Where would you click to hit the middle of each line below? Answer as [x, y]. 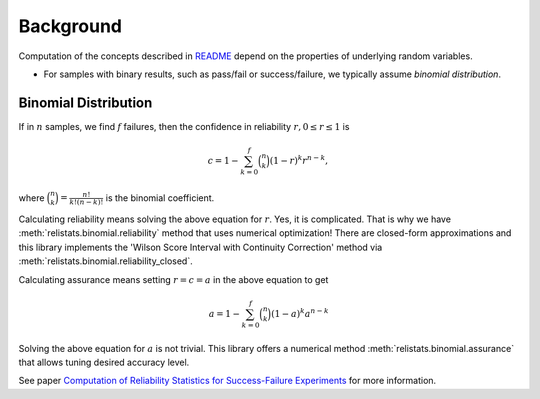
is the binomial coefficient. [160, 197]
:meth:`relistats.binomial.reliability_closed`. [106, 261]
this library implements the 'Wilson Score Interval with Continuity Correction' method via [200, 247]
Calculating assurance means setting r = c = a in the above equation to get [173, 279]
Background [70, 26]
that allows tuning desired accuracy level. [104, 362]
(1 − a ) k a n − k [299, 312]
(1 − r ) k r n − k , [299, 159]
